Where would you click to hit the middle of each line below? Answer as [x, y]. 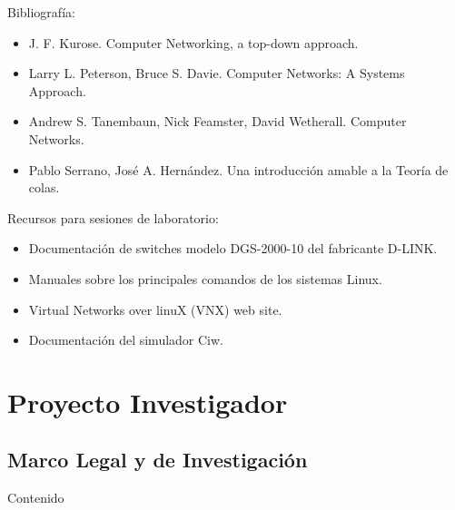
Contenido [36, 498]
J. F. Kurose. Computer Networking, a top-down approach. [193, 42]
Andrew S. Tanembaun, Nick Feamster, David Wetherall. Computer [218, 121]
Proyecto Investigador [148, 402]
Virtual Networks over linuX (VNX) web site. [155, 309]
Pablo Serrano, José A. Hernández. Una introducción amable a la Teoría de [238, 169]
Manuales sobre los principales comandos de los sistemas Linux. [205, 278]
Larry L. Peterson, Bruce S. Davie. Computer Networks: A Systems [217, 73]
